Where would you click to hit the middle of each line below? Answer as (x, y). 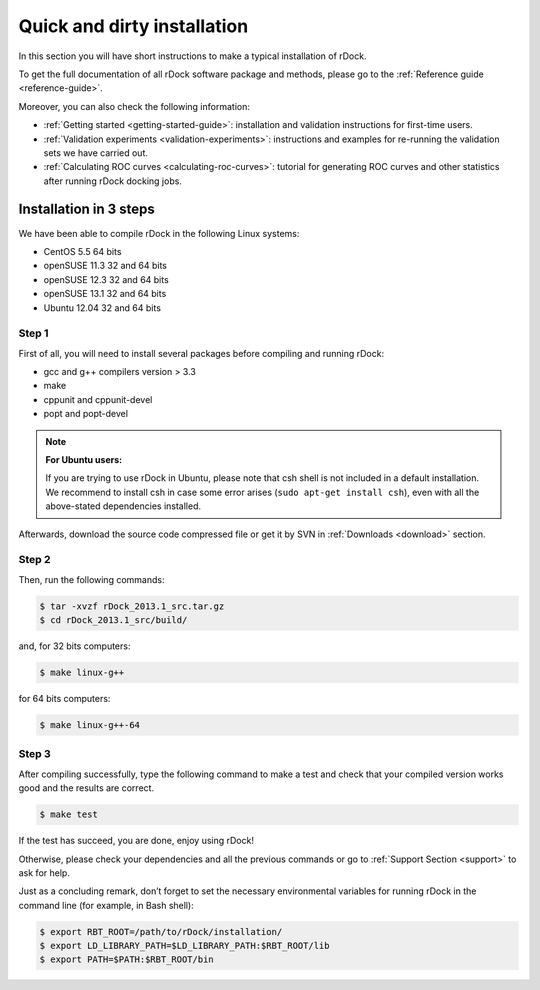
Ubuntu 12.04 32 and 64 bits (102, 307)
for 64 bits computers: (64, 699)
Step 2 (34, 560)
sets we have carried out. (96, 152)
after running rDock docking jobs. (112, 181)
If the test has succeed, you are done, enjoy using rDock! (136, 841)
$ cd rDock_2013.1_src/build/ (113, 620)
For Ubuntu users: (84, 460)
